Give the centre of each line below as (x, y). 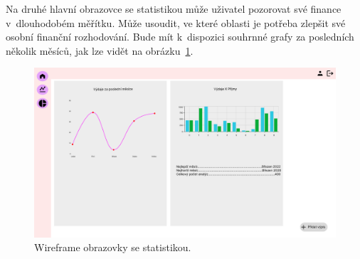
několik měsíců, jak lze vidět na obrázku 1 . (100, 50)
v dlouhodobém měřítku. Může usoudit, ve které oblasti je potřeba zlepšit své (176, 22)
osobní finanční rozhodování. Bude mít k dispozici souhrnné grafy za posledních (180, 37)
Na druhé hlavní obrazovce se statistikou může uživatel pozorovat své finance (174, 9)
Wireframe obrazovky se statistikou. (113, 247)
